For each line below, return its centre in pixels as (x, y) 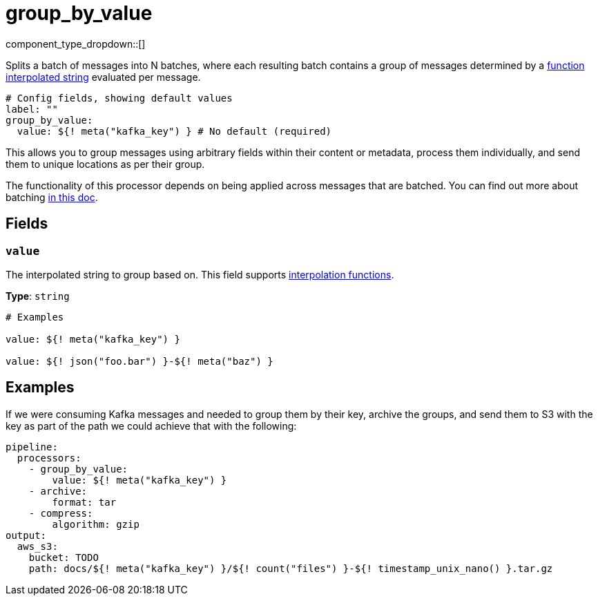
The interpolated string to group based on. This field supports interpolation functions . (200, 274)
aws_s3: (37, 546)
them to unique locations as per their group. (105, 164)
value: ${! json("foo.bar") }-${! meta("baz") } (139, 361)
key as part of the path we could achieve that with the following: (151, 426)
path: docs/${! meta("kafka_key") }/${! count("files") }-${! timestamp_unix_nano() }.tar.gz (291, 568)
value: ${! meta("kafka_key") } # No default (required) (174, 131)
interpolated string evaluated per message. (103, 77)
